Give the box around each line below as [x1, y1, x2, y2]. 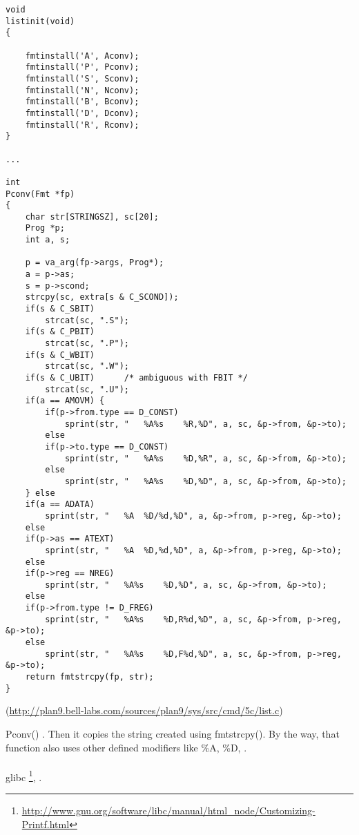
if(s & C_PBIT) [25, 327, 95, 337]
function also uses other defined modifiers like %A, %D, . [6, 740, 247, 754]
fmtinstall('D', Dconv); [25, 108, 139, 118]
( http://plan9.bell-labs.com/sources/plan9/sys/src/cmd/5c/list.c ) [6, 703, 283, 718]
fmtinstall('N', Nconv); [25, 85, 139, 95]
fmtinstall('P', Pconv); [25, 62, 139, 73]
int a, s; [25, 235, 70, 245]
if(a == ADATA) [25, 499, 95, 510]
